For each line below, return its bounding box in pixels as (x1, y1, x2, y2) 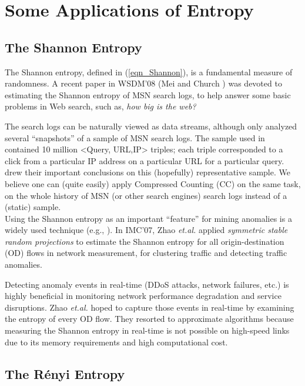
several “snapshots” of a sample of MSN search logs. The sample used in (5, 131, 265, 144)
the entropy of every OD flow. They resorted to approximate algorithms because (5, 312, 294, 325)
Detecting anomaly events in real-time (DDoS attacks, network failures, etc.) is (5, 278, 289, 290)
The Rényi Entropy (5, 364, 125, 382)
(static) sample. (5, 201, 61, 213)
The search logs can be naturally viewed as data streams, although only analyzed (5, 119, 297, 132)
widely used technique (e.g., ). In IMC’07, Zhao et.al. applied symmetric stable (5, 224, 288, 236)
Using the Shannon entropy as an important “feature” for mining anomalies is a (5, 212, 292, 224)
